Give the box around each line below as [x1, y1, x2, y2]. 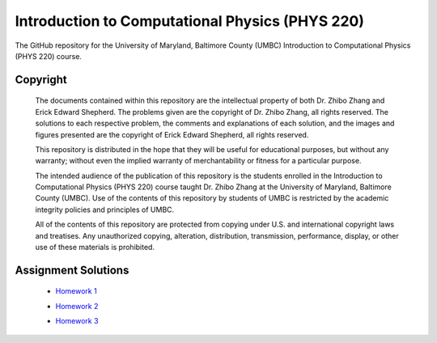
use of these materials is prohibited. [35, 243, 155, 252]
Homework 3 [55, 316, 99, 326]
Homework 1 [55, 286, 97, 296]
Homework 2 [55, 301, 99, 311]
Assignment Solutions [15, 263, 129, 277]
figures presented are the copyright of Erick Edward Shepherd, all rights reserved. [35, 129, 309, 139]
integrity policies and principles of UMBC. [35, 205, 175, 214]
